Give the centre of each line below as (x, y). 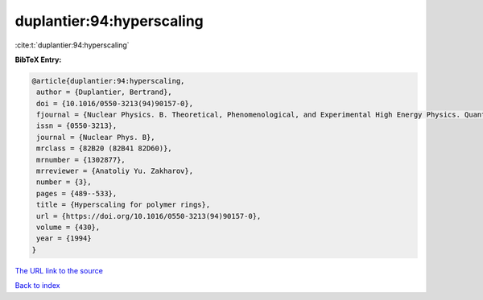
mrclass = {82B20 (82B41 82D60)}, (104, 148)
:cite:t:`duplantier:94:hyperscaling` (72, 45)
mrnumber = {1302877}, (81, 160)
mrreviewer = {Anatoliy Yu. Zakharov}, (115, 171)
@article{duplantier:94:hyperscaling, (108, 81)
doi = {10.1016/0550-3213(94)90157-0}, (115, 103)
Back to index (37, 286)
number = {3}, (64, 182)
